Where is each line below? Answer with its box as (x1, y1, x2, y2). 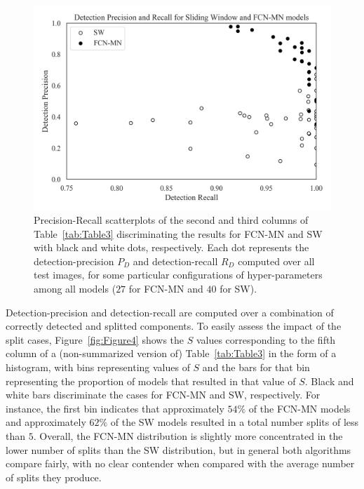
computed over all (238, 253, 315, 268)
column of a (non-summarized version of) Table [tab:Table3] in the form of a (6, 346, 337, 361)
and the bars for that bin (202, 360, 310, 375)
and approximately (6, 415, 86, 429)
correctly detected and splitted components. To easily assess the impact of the (6, 319, 342, 333)
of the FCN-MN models (248, 401, 351, 415)
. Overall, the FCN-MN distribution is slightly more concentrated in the (33, 429, 343, 443)
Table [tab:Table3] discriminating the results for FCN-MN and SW (34, 226, 323, 241)
